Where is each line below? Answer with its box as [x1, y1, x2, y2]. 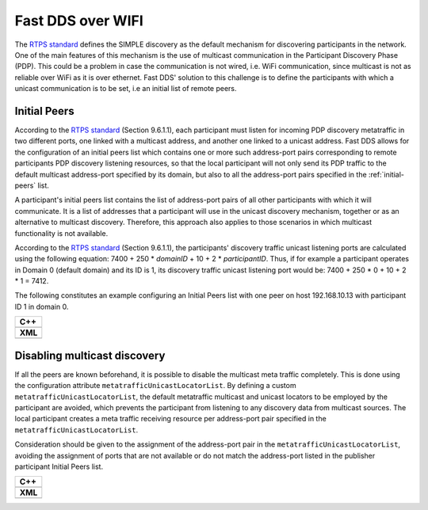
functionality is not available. [14, 228, 109, 238]
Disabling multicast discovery [14, 348, 166, 362]
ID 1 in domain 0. [14, 302, 69, 311]
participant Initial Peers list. [14, 462, 103, 471]
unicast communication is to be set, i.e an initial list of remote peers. [14, 84, 237, 93]
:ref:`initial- [369, 169, 404, 179]
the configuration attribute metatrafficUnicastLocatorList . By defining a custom [14, 381, 296, 390]
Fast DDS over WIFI [14, 12, 144, 29]
